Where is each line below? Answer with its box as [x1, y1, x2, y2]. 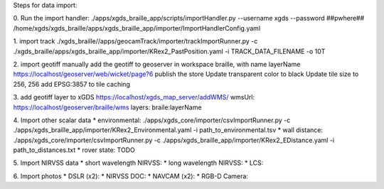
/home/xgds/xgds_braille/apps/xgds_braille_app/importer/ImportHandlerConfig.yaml [13, 23, 261, 32]
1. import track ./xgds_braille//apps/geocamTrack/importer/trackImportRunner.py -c [13, 37, 258, 45]
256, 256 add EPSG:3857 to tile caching [13, 80, 131, 88]
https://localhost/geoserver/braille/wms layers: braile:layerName [13, 103, 202, 112]
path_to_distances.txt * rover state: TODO [13, 146, 135, 154]
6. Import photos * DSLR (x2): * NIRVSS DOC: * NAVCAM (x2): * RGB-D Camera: [13, 171, 249, 180]
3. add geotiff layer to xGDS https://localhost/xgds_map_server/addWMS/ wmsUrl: [13, 93, 255, 102]
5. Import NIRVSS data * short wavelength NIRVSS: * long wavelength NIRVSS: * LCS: [13, 158, 264, 167]
